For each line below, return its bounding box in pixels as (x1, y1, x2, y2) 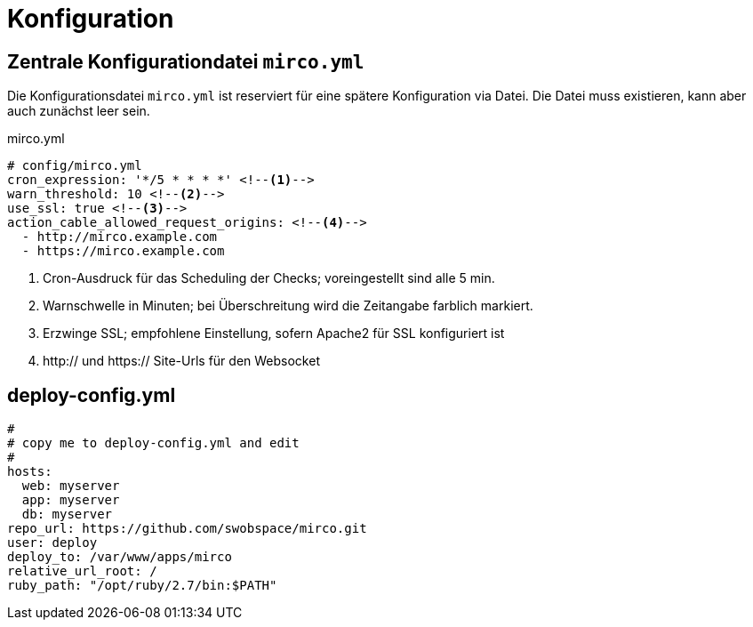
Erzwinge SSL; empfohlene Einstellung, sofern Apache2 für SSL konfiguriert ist (43, 326, 505, 342)
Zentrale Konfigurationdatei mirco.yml (7, 50, 364, 73)
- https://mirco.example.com (21, 244, 225, 259)
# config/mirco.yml (7, 158, 142, 173)
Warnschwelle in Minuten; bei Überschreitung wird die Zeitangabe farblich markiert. (43, 298, 533, 314)
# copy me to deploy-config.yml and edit (7, 436, 300, 451)
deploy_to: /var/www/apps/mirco (7, 550, 232, 565)
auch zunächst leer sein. (7, 103, 150, 119)
